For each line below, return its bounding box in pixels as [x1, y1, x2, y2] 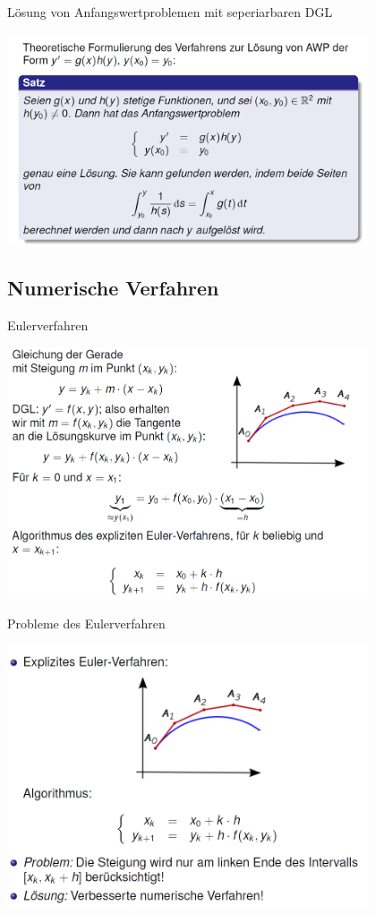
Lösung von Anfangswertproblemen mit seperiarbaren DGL [7, 3, 333, 21]
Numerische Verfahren [7, 274, 219, 302]
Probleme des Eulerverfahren [7, 614, 166, 633]
